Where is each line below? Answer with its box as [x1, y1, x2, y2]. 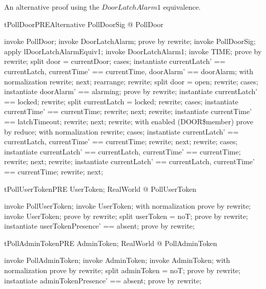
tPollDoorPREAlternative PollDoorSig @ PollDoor [4, 18, 163, 29]
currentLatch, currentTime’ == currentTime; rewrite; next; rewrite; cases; [4, 136, 238, 147]
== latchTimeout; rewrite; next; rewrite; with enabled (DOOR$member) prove [4, 116, 253, 126]
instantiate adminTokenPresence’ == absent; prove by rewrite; [4, 275, 201, 285]
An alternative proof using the [4, 2, 99, 12]
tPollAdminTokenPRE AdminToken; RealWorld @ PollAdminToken [4, 237, 217, 248]
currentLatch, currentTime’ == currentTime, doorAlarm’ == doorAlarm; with [4, 65, 253, 76]
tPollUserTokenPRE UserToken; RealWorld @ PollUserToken [4, 183, 196, 194]
